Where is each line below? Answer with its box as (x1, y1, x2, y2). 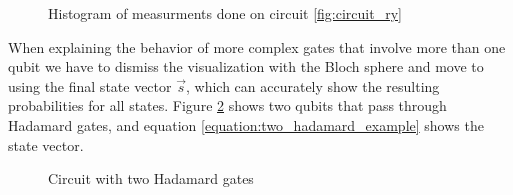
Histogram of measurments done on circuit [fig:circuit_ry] (48, 3, 402, 23)
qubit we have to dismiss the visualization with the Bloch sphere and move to (8, 56, 484, 77)
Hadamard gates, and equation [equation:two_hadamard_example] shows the (8, 114, 484, 135)
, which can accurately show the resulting (185, 75, 440, 96)
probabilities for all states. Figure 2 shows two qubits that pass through (8, 95, 447, 116)
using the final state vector (8, 75, 172, 96)
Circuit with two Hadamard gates (48, 168, 254, 189)
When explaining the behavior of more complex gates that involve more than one (8, 36, 506, 57)
